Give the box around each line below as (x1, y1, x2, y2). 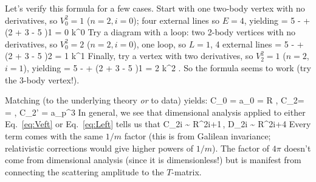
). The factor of (211, 141, 270, 154)
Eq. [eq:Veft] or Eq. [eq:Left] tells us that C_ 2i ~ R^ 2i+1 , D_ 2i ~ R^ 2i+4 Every (5, 117, 311, 130)
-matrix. (171, 165, 202, 178)
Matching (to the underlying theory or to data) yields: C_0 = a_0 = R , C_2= (5, 94, 304, 107)
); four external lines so (133, 13, 220, 26)
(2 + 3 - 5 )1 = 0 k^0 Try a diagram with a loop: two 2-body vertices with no (5, 26, 296, 38)
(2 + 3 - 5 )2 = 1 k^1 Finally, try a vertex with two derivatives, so (5, 49, 253, 62)
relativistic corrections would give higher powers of (5, 141, 193, 154)
